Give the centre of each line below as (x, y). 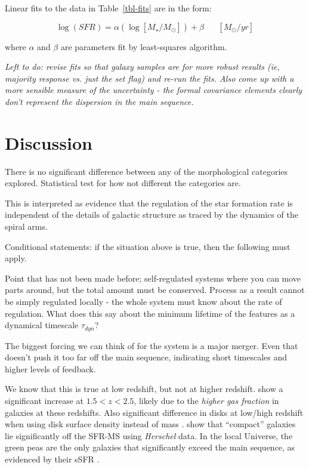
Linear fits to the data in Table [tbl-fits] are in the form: (108, 8)
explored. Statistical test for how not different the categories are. (123, 183)
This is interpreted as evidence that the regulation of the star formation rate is (149, 203)
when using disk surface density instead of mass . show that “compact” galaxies (150, 424)
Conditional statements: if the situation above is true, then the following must (148, 246)
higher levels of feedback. (50, 368)
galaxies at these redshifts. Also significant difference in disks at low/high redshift (154, 412)
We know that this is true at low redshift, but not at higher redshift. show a (144, 389)
